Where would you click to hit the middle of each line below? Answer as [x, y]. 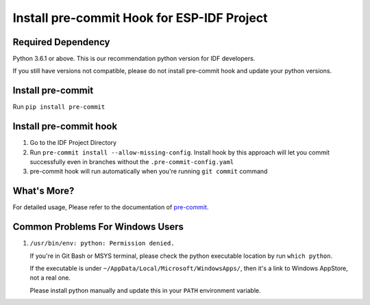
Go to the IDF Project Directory [73, 143]
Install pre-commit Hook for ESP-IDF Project [140, 18]
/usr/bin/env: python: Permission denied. [102, 243]
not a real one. [50, 278]
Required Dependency [61, 42]
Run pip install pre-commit [59, 107]
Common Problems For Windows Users [98, 227]
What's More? [44, 191]
